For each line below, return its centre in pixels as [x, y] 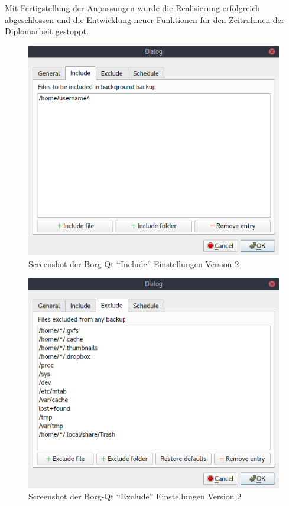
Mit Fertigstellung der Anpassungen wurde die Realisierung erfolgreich [132, 8]
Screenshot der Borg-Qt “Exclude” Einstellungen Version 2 [135, 496]
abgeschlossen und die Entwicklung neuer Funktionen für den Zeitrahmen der [145, 19]
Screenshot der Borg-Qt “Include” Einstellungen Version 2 [134, 263]
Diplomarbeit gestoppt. [47, 31]
